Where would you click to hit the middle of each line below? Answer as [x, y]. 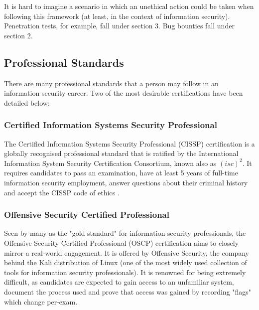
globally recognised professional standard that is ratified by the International [121, 153]
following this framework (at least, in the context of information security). [117, 16]
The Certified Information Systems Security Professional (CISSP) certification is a [129, 143]
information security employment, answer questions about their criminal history [126, 182]
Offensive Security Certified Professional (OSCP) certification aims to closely [122, 242]
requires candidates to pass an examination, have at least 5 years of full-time [121, 173]
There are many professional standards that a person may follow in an [111, 83]
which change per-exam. [41, 301]
